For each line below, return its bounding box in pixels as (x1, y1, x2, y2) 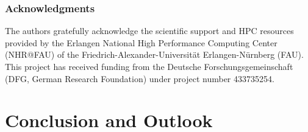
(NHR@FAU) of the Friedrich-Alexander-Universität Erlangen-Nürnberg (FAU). (5, 48, 304, 61)
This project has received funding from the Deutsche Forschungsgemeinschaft (5, 60, 293, 72)
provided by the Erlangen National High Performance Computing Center (5, 36, 278, 49)
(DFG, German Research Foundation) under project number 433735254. (5, 72, 274, 85)
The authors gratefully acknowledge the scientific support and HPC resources (5, 24, 294, 37)
